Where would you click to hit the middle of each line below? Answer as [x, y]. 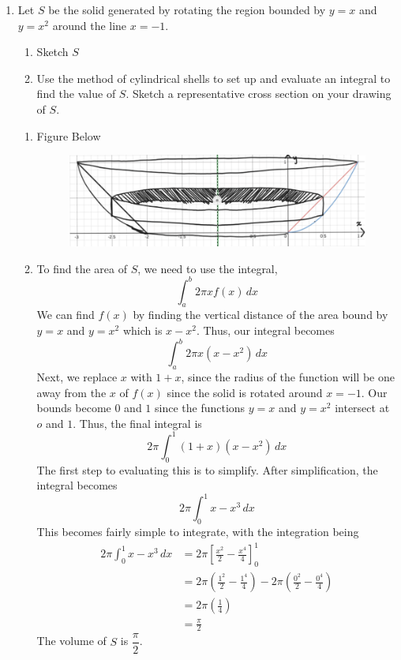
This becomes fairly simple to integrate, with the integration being [198, 532]
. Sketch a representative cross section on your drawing [259, 94]
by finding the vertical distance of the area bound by [260, 315]
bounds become [74, 408]
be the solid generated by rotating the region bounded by [187, 9]
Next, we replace [77, 376]
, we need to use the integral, [208, 268]
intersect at [362, 408]
